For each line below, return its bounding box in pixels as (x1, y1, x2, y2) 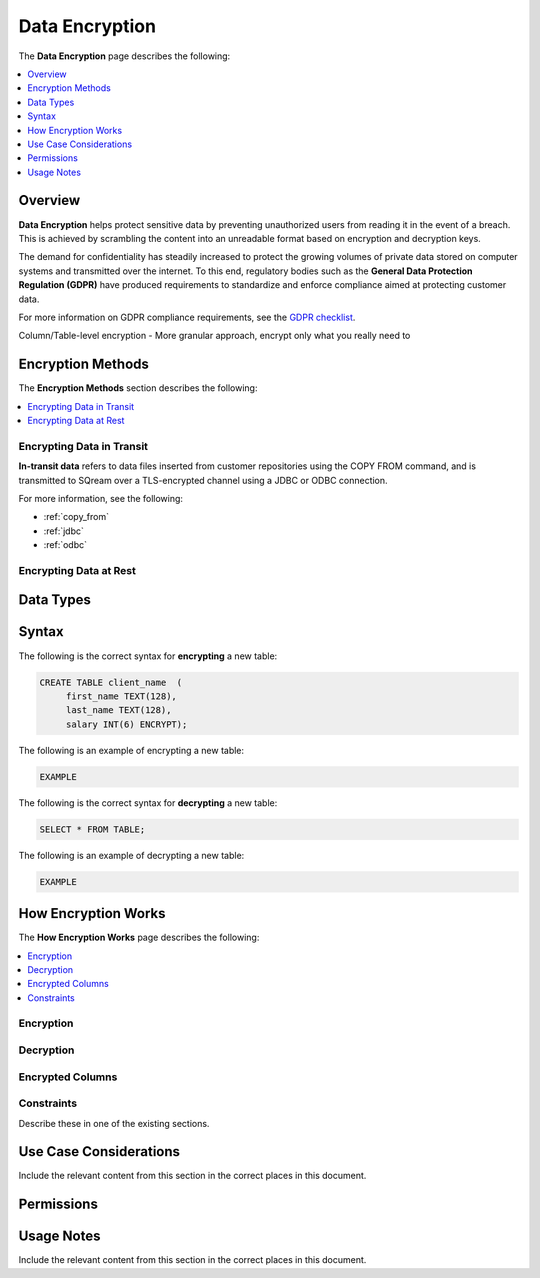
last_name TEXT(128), (65, 705, 172, 716)
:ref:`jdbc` (43, 525, 85, 537)
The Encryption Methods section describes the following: (18, 382, 258, 394)
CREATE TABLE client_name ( (39, 676, 183, 688)
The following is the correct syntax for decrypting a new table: (18, 796, 278, 809)
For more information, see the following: (18, 492, 184, 504)
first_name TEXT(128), (65, 690, 177, 702)
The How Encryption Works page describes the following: (18, 931, 260, 944)
